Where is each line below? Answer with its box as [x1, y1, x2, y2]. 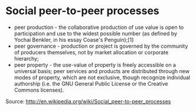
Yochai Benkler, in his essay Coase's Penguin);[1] [14, 36, 134, 43]
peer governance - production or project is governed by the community [14, 43, 188, 50]
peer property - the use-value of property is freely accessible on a [14, 61, 177, 68]
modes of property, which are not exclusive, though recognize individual [14, 74, 190, 81]
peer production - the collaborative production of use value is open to [14, 24, 184, 31]
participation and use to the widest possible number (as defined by [14, 30, 178, 37]
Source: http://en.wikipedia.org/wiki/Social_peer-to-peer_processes [5, 97, 171, 105]
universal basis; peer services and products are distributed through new [14, 67, 190, 74]
